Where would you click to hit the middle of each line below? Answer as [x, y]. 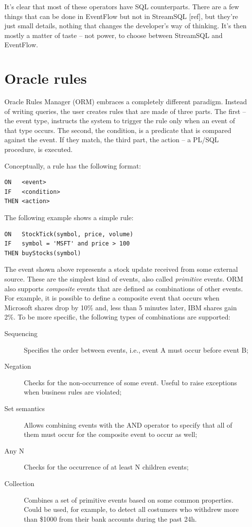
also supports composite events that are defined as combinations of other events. [124, 288]
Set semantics [25, 408]
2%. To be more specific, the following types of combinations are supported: [117, 317]
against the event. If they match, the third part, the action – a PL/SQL [112, 140]
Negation [18, 366]
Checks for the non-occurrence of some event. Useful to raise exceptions [130, 382]
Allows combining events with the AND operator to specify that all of [128, 424]
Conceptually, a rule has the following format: [73, 165]
